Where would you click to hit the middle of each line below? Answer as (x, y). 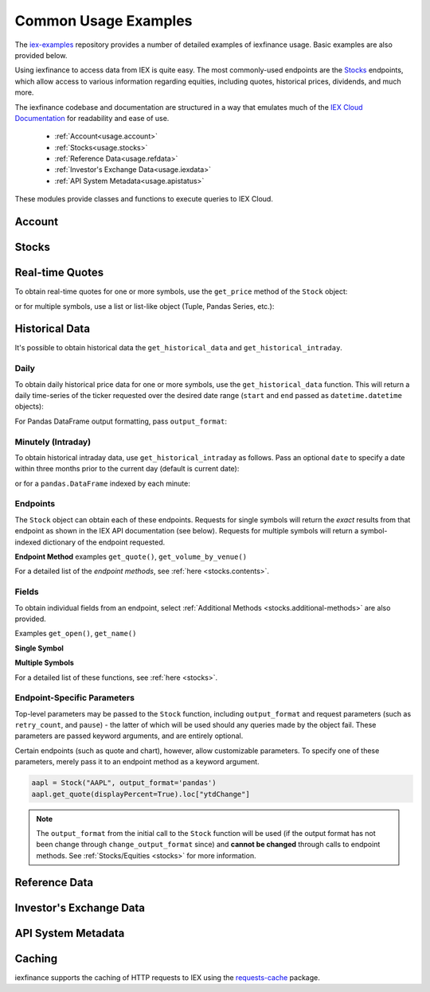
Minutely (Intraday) (53, 442)
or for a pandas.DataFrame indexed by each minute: (102, 483)
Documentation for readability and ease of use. (92, 118)
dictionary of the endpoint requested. (104, 542)
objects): (29, 407)
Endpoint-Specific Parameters (75, 698)
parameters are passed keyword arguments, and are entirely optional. (129, 736)
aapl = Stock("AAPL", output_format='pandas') (124, 783)
